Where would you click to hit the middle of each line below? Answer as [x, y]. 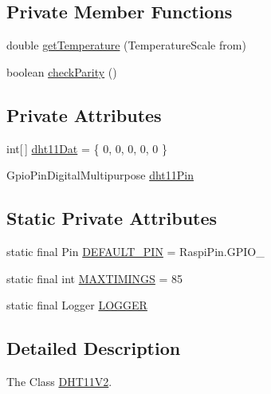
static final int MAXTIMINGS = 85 [95, 278]
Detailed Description [94, 348]
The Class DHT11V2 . [59, 381]
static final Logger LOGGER [77, 305]
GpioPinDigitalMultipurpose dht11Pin [100, 175]
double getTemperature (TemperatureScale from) [126, 45]
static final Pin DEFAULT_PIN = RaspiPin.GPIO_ [135, 251]
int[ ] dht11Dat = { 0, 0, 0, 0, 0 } [87, 148]
